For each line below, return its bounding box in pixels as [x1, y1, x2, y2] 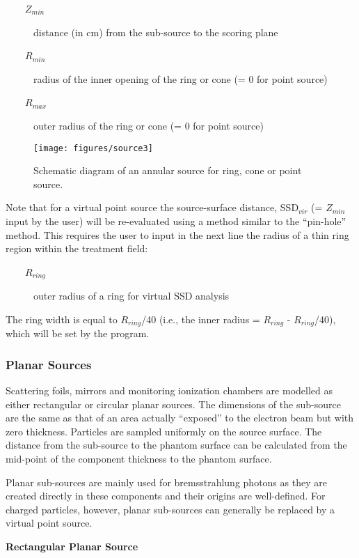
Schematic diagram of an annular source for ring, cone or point [33, 163, 302, 178]
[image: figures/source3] [33, 143, 153, 153]
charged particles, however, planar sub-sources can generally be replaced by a [6, 502, 335, 516]
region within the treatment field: [6, 241, 148, 256]
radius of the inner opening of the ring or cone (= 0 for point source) [33, 71, 328, 86]
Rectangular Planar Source [6, 539, 138, 554]
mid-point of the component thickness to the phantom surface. [6, 451, 272, 466]
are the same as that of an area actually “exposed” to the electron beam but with [6, 410, 354, 425]
